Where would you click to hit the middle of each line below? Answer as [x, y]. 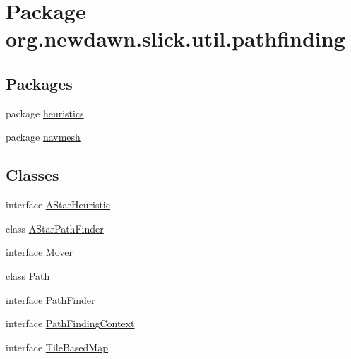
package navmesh [43, 137]
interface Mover [39, 252]
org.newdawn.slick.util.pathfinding [175, 39]
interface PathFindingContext [70, 323]
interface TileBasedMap [57, 347]
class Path [28, 275]
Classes [32, 175]
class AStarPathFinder [55, 228]
